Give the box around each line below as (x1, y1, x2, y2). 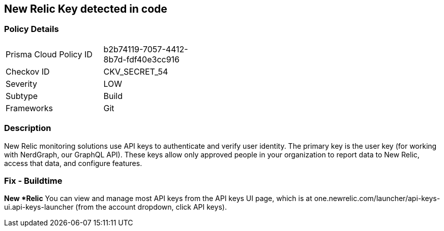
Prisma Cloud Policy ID (6, 49, 93, 59)
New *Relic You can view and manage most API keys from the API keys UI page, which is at (4, 194, 312, 203)
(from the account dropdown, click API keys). (75, 203, 227, 212)
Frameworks (6, 103, 53, 113)
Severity (6, 78, 37, 89)
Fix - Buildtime (4, 175, 63, 186)
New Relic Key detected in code (4, 3, 167, 15)
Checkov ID (6, 66, 50, 77)
